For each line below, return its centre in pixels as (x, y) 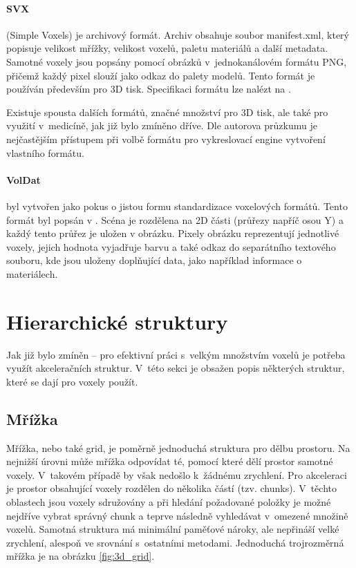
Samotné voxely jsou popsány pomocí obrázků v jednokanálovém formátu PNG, (177, 61)
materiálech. (32, 273)
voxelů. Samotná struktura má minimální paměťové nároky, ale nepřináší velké (173, 529)
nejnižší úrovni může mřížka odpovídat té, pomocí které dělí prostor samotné (170, 461)
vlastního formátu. (45, 152)
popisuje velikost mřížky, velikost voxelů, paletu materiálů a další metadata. (167, 48)
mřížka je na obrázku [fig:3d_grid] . (81, 556)
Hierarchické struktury (117, 321)
